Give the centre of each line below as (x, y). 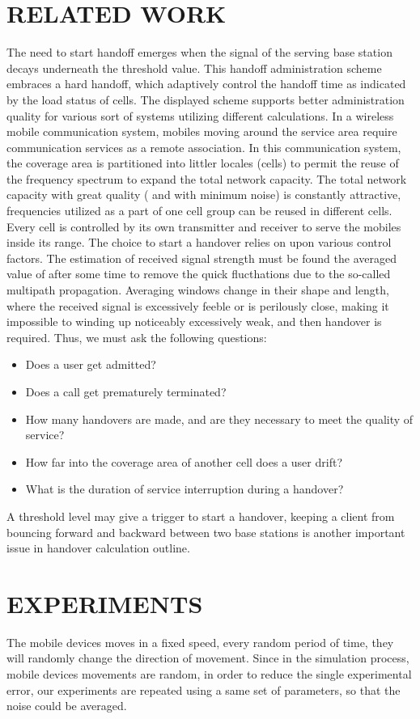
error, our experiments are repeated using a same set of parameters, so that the (204, 689)
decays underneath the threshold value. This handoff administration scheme (194, 68)
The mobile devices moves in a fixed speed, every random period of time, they (200, 642)
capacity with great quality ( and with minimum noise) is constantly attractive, (204, 195)
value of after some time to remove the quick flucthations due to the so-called (199, 274)
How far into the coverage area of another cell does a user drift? (184, 461)
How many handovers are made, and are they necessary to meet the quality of (219, 419)
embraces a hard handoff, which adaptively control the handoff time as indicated (206, 84)
